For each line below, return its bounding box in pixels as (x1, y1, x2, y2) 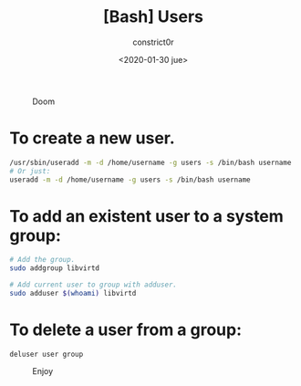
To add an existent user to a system (9, 205, 285, 226)
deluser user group (9, 349, 84, 359)
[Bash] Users (103, 6, 203, 27)
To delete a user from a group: (9, 319, 243, 340)
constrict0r (131, 37, 175, 47)
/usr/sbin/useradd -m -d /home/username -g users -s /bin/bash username (9, 158, 292, 167)
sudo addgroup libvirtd (9, 264, 100, 273)
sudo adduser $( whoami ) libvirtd (9, 289, 137, 298)
